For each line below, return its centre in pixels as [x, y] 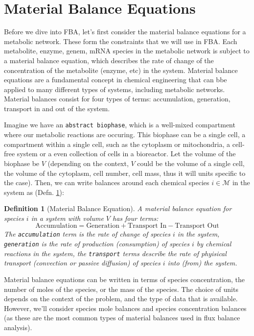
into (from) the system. [202, 263]
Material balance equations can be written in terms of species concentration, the [124, 279]
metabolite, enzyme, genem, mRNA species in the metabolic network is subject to [127, 51]
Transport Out [197, 226]
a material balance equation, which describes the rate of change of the [109, 60]
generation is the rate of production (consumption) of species [97, 244]
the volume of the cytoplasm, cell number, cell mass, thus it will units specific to [125, 173]
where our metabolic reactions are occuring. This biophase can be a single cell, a [125, 134]
